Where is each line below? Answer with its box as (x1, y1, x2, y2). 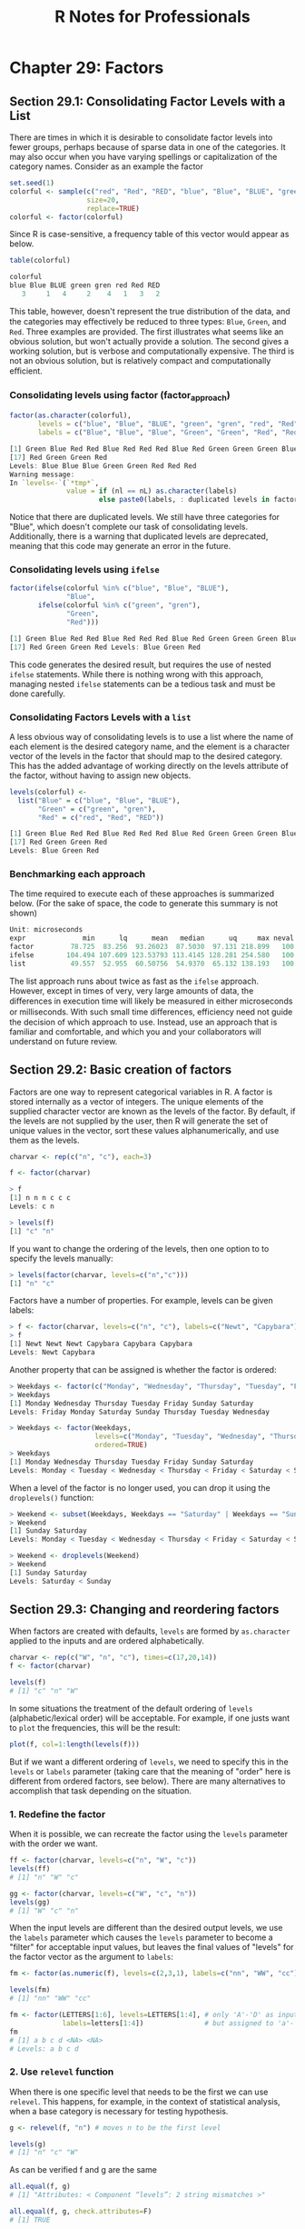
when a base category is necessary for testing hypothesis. (9, 2105, 229, 2116)
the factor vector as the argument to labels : (9, 1952, 174, 1963)
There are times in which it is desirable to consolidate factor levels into (9, 132, 273, 143)
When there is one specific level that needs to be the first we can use (9, 2086, 269, 2097)
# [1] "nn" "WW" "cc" (9, 1994, 92, 2004)
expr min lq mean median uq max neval (9, 934, 295, 943)
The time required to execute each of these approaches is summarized (9, 888, 275, 899)
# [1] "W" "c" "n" (9, 1906, 79, 1915)
